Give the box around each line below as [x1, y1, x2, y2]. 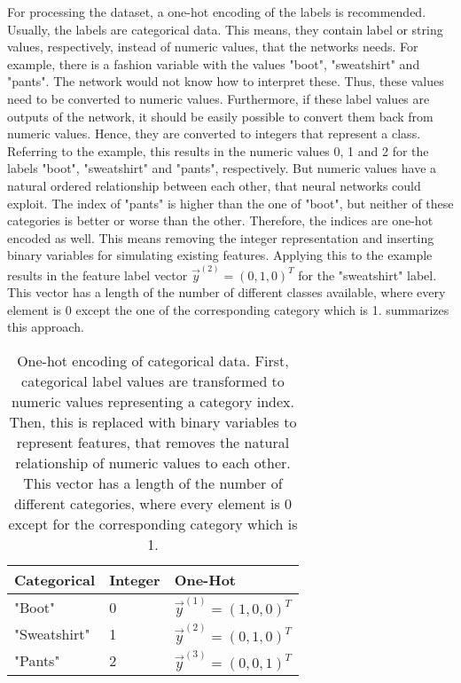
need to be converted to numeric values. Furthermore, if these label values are [7, 89, 430, 107]
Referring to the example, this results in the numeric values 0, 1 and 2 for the [7, 141, 429, 160]
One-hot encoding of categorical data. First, [17, 349, 289, 371]
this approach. [7, 318, 84, 336]
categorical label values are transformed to [21, 370, 285, 391]
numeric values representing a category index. [11, 390, 294, 412]
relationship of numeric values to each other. [15, 451, 291, 473]
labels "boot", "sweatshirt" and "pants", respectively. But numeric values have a [7, 159, 437, 177]
